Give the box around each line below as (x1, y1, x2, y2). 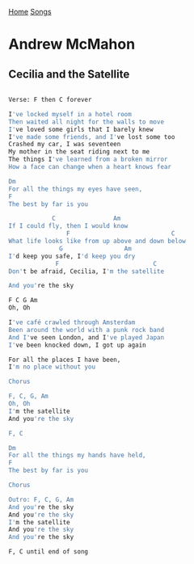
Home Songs (8, 7, 52, 16)
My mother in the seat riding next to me (8, 148, 150, 156)
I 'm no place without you (8, 363, 95, 371)
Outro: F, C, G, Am (8, 495, 74, 503)
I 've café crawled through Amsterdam (8, 318, 136, 326)
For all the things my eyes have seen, (8, 185, 143, 193)
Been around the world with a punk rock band (8, 326, 164, 334)
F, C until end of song (8, 548, 89, 556)
